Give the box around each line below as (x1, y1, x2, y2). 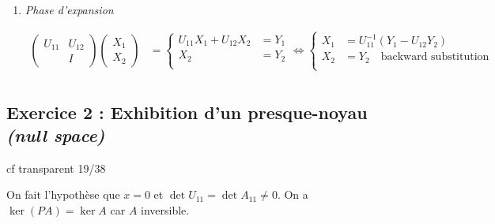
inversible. (141, 202, 190, 218)
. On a (277, 186, 308, 203)
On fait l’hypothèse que (6, 186, 120, 203)
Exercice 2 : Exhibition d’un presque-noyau (6, 99, 368, 124)
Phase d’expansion (25, 2, 114, 17)
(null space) (6, 123, 105, 147)
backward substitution (380, 51, 489, 63)
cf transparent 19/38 (6, 159, 106, 176)
